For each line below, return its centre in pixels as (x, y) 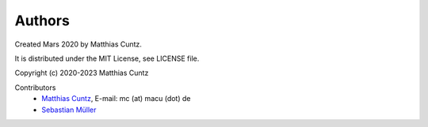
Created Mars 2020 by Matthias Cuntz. (78, 44)
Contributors (35, 88)
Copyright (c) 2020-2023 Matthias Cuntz (82, 73)
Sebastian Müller (69, 110)
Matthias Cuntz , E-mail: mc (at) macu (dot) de (116, 99)
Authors (42, 21)
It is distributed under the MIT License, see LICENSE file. (107, 58)
